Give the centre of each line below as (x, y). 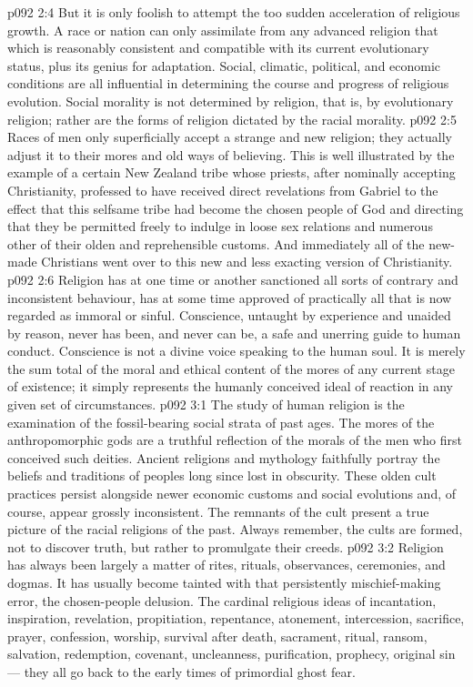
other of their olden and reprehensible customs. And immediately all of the (216, 243)
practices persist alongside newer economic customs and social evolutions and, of (232, 494)
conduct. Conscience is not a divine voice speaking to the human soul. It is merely (236, 351)
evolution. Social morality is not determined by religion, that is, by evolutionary (231, 101)
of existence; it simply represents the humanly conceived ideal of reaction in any (231, 386)
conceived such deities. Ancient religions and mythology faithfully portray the (224, 457)
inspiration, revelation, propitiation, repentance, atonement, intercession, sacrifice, (236, 618)
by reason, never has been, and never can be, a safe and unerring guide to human (234, 333)
